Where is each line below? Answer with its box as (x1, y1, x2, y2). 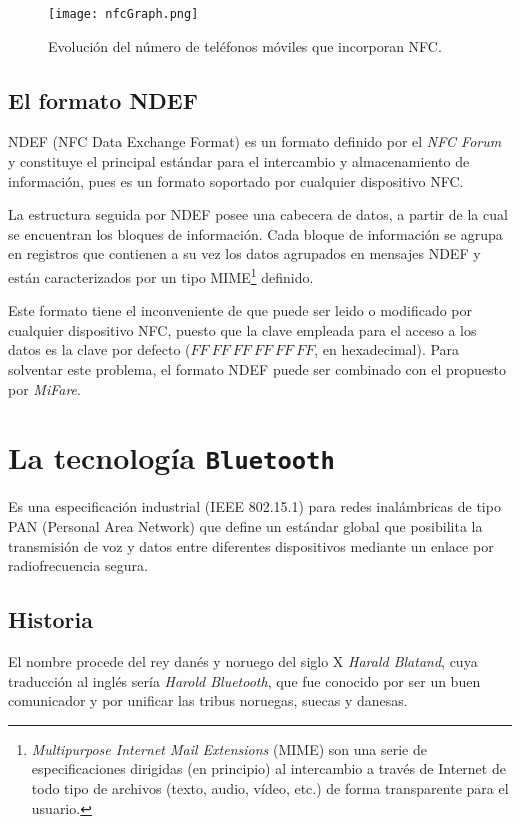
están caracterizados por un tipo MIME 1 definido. (8, 264, 314, 287)
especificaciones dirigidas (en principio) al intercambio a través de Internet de (31, 758, 506, 779)
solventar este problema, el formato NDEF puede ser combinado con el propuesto (8, 359, 507, 380)
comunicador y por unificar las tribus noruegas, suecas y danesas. (8, 690, 408, 711)
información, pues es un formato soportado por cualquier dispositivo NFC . (8, 170, 464, 191)
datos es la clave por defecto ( (8, 339, 191, 360)
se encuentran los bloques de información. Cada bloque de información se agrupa (8, 223, 503, 244)
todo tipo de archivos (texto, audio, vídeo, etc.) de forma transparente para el (31, 778, 509, 799)
